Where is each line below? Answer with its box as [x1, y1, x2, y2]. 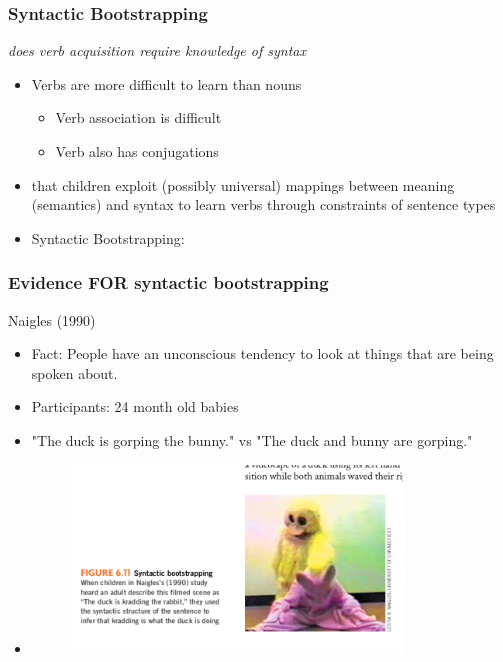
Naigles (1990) [8, 309, 96, 330]
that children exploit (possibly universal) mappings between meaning [31, 174, 455, 195]
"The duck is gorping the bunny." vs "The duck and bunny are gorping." [31, 429, 473, 450]
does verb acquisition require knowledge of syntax [8, 40, 306, 61]
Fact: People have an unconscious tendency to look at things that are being [31, 343, 494, 364]
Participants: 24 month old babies [31, 396, 239, 417]
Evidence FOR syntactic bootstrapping [8, 270, 329, 295]
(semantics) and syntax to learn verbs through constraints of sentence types [31, 194, 496, 215]
